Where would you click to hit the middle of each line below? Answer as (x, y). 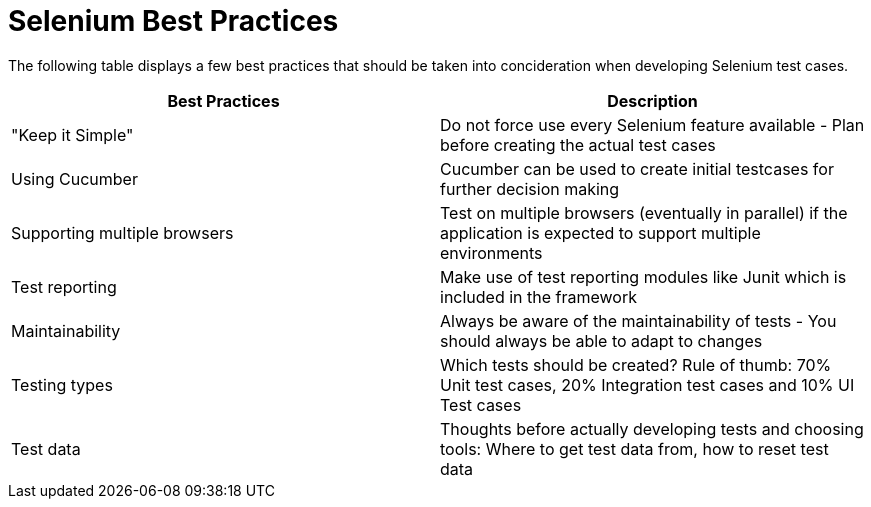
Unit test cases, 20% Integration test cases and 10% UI (647, 384)
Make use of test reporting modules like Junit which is (643, 276)
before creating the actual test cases (578, 144)
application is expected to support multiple (600, 232)
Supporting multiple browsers (122, 232)
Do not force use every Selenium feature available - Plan (652, 124)
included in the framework (539, 296)
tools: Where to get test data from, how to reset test (634, 448)
